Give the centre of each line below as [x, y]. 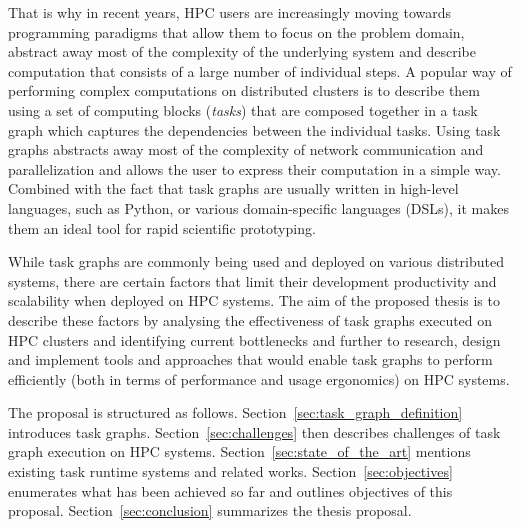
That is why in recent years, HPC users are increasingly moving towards [230, 12]
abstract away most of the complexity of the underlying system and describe [242, 51]
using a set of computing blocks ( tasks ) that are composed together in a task [243, 109]
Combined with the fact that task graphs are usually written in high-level [233, 188]
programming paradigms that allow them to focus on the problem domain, [236, 31]
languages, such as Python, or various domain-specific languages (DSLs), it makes [258, 207]
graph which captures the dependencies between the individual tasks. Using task [254, 129]
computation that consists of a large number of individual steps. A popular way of [260, 70]
